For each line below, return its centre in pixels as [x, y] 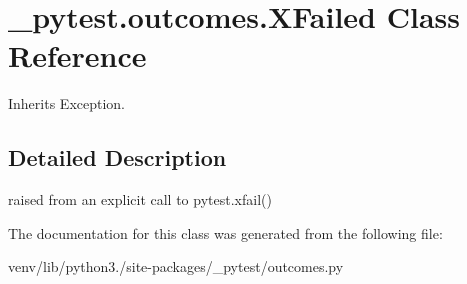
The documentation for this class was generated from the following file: [225, 232]
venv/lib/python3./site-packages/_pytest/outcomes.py [176, 266]
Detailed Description [117, 157]
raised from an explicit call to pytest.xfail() [140, 199]
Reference [77, 55]
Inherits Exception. [66, 103]
